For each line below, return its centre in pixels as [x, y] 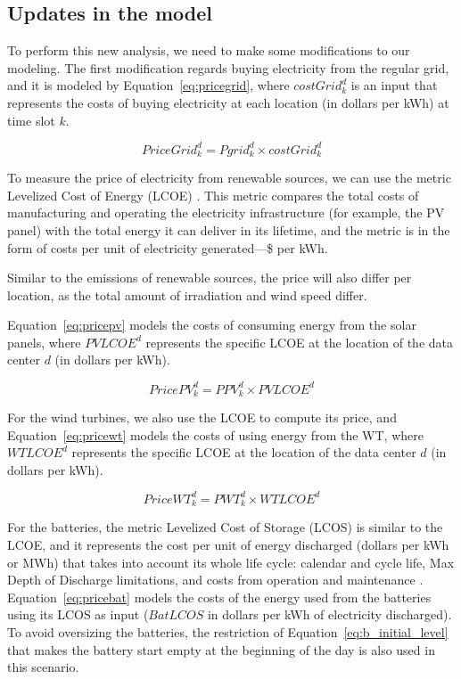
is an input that [394, 85]
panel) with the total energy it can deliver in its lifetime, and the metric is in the [229, 229]
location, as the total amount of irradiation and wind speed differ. [187, 295]
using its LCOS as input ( [78, 614]
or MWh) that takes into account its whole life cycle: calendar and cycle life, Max [231, 562]
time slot [31, 120]
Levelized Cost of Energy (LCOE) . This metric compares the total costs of [213, 195]
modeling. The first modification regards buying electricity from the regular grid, [228, 67]
